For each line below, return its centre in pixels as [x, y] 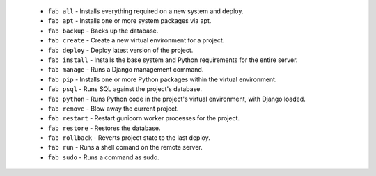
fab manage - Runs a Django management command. [126, 70]
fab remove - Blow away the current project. [113, 109]
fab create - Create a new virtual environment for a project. [136, 40]
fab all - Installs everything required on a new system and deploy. [146, 11]
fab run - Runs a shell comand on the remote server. [125, 147]
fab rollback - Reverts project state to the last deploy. [129, 138]
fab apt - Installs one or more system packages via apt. [130, 21]
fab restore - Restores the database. [104, 128]
